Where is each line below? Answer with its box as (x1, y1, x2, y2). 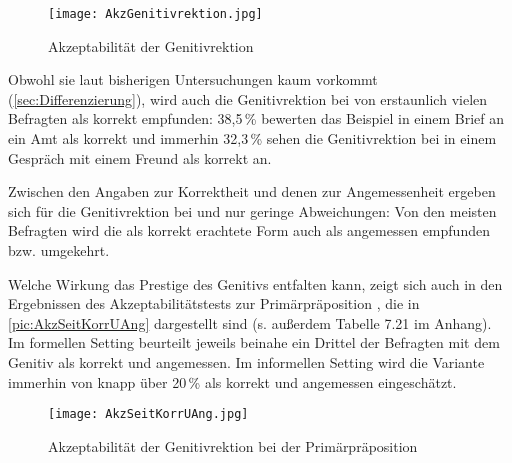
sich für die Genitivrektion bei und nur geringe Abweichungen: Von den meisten (8, 200, 497, 221)
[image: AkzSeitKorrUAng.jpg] (48, 407, 249, 422)
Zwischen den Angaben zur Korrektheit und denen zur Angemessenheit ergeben (8, 181, 496, 202)
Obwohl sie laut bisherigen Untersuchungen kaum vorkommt (8, 69, 378, 90)
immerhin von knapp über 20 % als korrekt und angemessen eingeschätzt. (8, 371, 457, 392)
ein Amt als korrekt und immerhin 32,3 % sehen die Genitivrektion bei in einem (8, 128, 497, 149)
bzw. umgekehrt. (8, 240, 110, 260)
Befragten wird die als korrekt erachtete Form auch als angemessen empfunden (8, 220, 490, 241)
